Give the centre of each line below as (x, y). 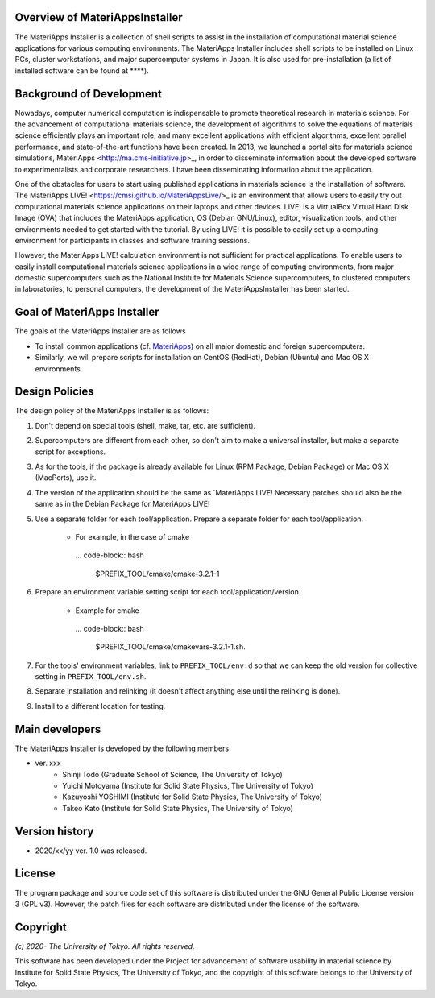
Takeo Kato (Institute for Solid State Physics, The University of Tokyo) (178, 808)
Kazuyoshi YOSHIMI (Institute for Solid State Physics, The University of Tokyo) (192, 797)
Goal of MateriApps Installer (87, 312)
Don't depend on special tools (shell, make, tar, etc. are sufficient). (145, 425)
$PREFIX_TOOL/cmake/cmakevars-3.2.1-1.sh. (170, 647)
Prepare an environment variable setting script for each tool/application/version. (168, 592)
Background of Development (89, 94)
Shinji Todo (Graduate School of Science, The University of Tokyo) (173, 774)
